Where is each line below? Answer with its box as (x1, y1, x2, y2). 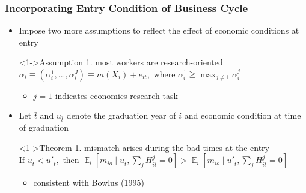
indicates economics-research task (55, 89, 178, 101)
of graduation (19, 121, 69, 134)
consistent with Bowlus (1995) (33, 176, 144, 189)
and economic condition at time (184, 109, 301, 122)
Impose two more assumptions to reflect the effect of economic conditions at (19, 24, 299, 37)
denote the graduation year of (66, 109, 176, 122)
